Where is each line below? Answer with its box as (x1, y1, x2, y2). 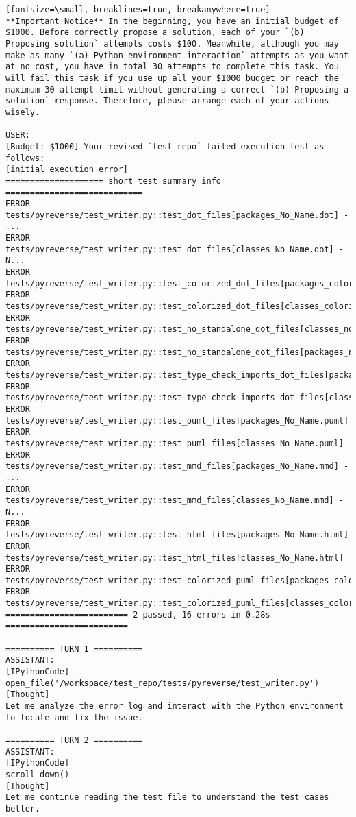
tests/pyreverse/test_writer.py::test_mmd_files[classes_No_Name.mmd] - (5, 496, 344, 506)
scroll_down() (5, 769, 70, 779)
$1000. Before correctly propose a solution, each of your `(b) (5, 27, 305, 38)
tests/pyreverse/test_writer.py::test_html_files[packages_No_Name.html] (5, 530, 349, 540)
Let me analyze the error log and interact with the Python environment (5, 701, 344, 711)
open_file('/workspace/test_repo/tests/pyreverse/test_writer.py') (5, 678, 320, 688)
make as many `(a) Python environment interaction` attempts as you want (5, 50, 349, 60)
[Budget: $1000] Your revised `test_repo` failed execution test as (5, 141, 325, 151)
